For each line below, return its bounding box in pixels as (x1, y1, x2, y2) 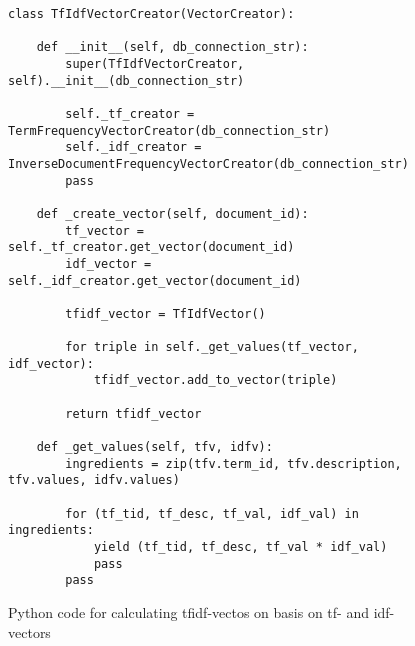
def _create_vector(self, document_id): (36, 206, 309, 221)
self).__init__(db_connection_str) (8, 73, 245, 88)
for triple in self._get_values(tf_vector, (65, 340, 359, 355)
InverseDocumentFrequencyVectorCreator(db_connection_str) (8, 156, 409, 171)
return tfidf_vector (65, 406, 202, 421)
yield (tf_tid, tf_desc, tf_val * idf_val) (93, 540, 388, 554)
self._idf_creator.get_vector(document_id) (8, 273, 302, 288)
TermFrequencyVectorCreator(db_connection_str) (8, 123, 331, 138)
